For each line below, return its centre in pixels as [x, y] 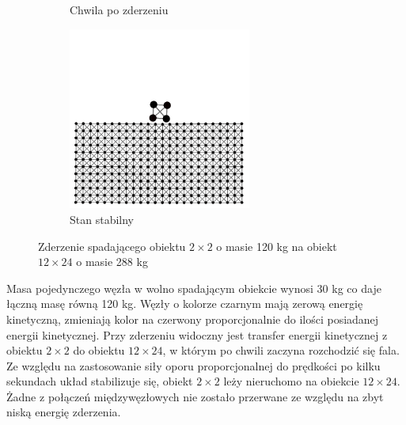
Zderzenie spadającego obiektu [112, 246]
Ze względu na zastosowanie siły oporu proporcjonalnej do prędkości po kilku [194, 365]
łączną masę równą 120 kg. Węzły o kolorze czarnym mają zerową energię [185, 304]
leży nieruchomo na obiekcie [291, 381]
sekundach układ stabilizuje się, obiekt [100, 381]
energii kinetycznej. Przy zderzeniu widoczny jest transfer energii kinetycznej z [197, 334]
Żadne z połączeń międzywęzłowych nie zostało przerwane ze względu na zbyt [195, 396]
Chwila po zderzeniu [119, 9]
